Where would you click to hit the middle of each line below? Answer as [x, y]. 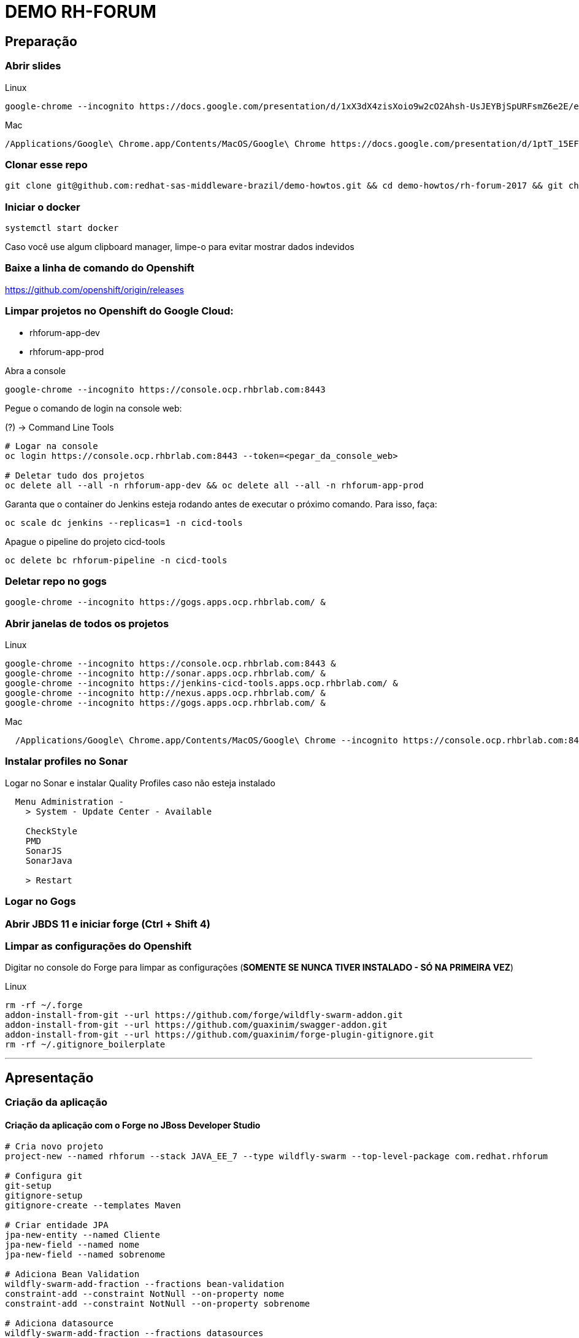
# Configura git [44, 1176]
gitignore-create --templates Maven [93, 1206]
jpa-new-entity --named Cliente [82, 1235]
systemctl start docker [62, 228]
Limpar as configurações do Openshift [98, 946]
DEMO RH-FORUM [81, 12]
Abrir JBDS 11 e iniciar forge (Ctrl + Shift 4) [108, 924]
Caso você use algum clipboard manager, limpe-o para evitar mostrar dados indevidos [180, 247]
